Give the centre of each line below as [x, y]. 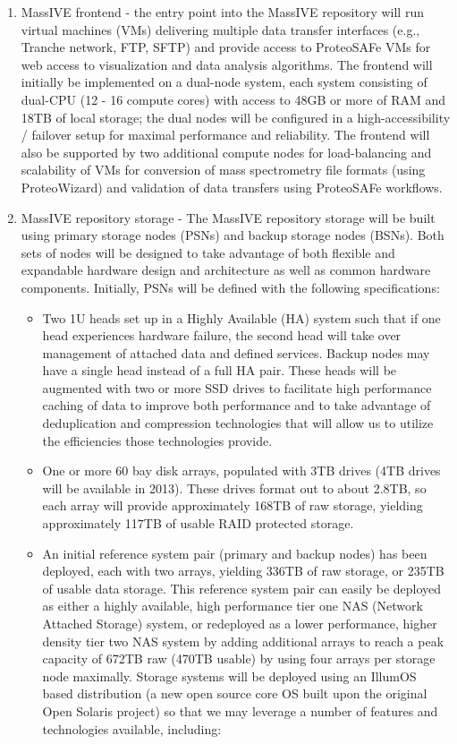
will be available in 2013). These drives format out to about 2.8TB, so [234, 487]
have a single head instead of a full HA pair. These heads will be [220, 370]
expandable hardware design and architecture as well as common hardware [226, 270]
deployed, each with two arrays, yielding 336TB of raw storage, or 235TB [243, 571]
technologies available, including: [132, 728]
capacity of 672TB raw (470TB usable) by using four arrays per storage [239, 658]
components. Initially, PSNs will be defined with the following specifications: [230, 287]
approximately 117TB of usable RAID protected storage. [198, 523]
